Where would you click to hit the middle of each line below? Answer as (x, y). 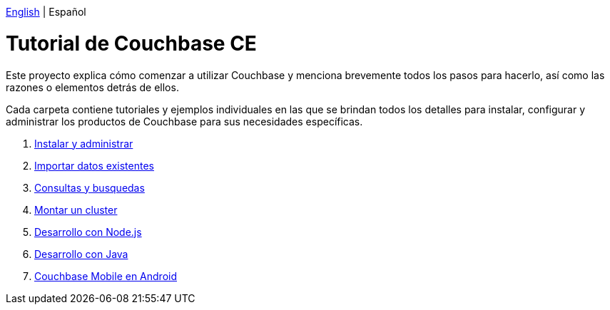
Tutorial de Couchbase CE (131, 43)
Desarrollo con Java (81, 254)
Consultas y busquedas (90, 187)
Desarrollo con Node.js (88, 232)
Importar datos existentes (94, 165)
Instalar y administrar (84, 143)
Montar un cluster (76, 210)
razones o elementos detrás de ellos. (92, 87)
